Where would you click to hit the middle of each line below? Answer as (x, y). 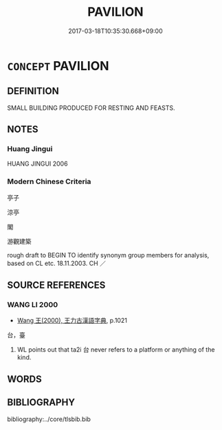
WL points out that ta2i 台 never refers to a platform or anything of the (116, 350)
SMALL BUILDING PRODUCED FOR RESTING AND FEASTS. (91, 108)
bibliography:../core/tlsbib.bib (49, 419)
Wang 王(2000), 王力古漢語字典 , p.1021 (72, 321)
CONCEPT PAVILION (58, 66)
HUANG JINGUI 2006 (37, 164)
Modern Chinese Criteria (49, 181)
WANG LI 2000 (33, 305)
